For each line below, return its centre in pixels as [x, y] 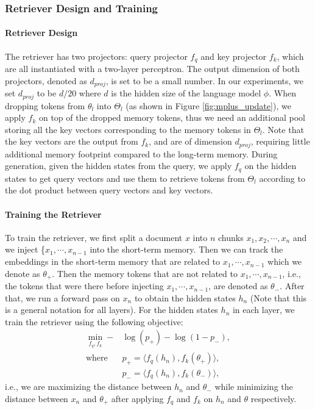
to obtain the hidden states [185, 297]
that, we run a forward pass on [62, 297]
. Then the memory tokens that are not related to [145, 273]
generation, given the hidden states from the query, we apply [119, 166]
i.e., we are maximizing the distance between [88, 387]
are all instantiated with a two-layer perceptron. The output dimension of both [152, 69]
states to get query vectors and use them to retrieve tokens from [125, 178]
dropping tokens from [45, 105]
